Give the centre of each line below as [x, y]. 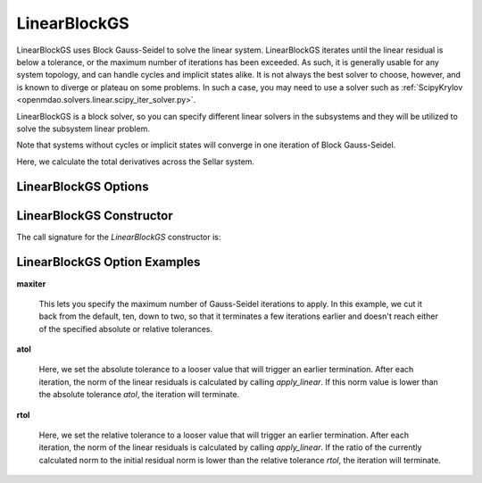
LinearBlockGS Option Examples [108, 262]
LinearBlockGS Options [83, 187]
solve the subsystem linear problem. [83, 129]
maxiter [31, 283]
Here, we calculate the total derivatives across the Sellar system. [135, 162]
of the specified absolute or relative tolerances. [126, 329]
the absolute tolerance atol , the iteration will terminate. [139, 395]
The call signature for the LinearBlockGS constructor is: [119, 237]
